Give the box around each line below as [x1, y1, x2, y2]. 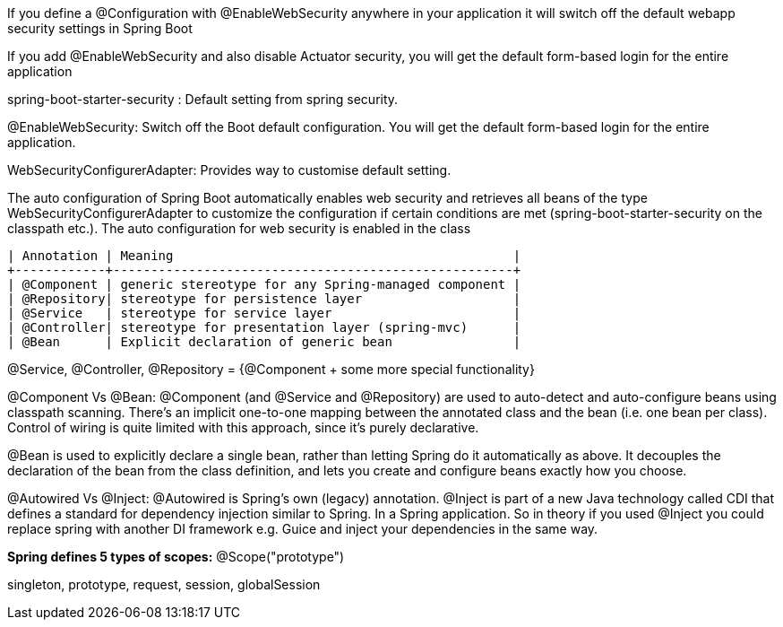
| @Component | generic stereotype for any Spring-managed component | [7, 277, 521, 292]
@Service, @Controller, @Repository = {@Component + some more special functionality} [7, 361, 535, 377]
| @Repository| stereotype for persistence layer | [7, 292, 521, 306]
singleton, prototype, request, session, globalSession [7, 577, 321, 592]
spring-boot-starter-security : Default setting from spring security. [7, 91, 399, 107]
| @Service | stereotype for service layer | [7, 306, 521, 320]
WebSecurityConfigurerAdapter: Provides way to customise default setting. [7, 162, 452, 178]
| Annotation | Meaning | [7, 248, 521, 263]
